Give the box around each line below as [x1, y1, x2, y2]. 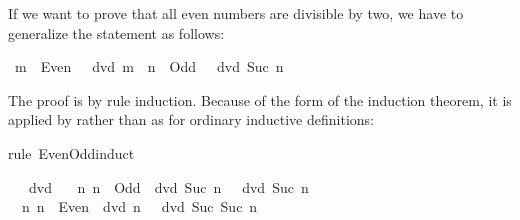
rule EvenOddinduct [8, 142, 135, 163]
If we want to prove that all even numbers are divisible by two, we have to [8, 3, 464, 23]
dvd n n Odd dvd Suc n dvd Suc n [28, 176, 309, 197]
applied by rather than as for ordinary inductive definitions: [8, 109, 374, 130]
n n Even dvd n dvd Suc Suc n [21, 196, 258, 217]
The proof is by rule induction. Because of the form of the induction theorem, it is [8, 89, 512, 110]
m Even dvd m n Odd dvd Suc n [14, 56, 284, 77]
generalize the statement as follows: [8, 22, 225, 43]
